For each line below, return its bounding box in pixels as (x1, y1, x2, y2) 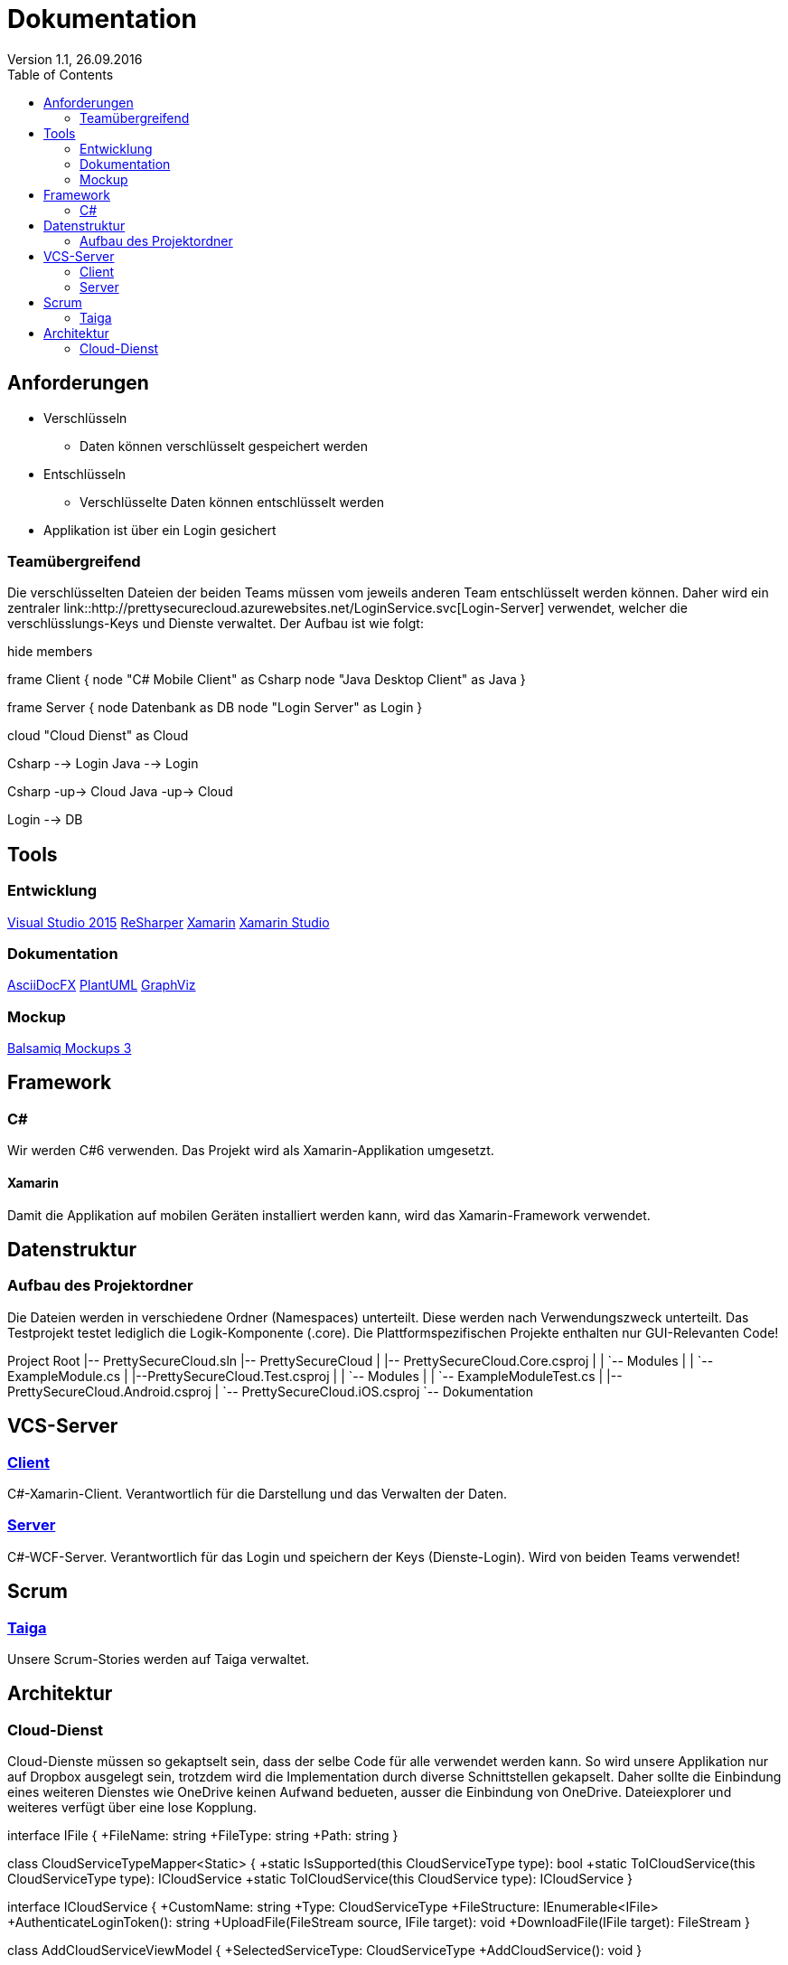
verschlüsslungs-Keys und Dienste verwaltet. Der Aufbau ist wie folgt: (7, 616, 424, 632)
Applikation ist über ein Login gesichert (43, 522, 277, 538)
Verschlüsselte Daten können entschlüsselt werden (80, 494, 384, 510)
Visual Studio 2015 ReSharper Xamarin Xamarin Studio (7, 914, 330, 930)
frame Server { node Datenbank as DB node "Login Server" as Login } (7, 700, 423, 716)
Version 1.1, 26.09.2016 (7, 51, 143, 67)
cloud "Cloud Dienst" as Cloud (7, 728, 189, 744)
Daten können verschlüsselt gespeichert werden (80, 437, 368, 454)
